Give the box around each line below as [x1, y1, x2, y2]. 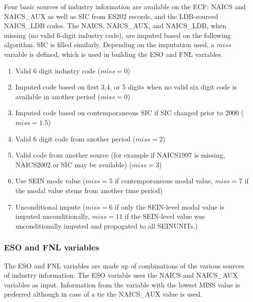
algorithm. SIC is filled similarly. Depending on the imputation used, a [4, 39, 215, 50]
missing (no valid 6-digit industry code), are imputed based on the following [4, 30, 231, 40]
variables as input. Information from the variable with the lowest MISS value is [4, 279, 240, 289]
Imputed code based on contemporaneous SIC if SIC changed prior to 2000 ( [15, 107, 244, 118]
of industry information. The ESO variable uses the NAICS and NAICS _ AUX [4, 270, 238, 280]
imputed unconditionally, [15, 211, 90, 221]
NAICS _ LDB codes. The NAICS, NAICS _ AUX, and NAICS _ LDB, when [4, 20, 227, 31]
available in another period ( [15, 91, 101, 101]
